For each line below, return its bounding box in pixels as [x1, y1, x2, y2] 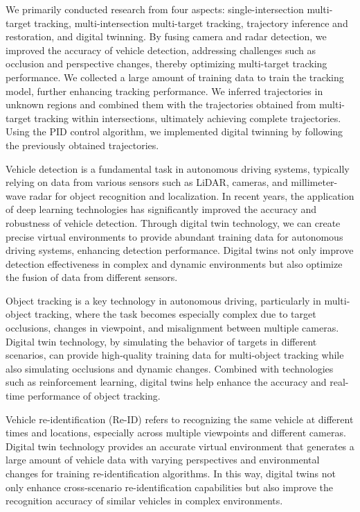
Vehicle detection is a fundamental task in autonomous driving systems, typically [6, 161, 350, 176]
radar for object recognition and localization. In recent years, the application [29, 188, 354, 203]
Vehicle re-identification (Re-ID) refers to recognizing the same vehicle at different [6, 411, 354, 426]
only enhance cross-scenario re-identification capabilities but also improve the [6, 479, 334, 494]
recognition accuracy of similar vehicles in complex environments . [6, 493, 283, 508]
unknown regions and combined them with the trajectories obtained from [6, 97, 316, 112]
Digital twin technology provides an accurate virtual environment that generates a [6, 438, 354, 453]
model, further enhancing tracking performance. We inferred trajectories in [6, 83, 323, 98]
